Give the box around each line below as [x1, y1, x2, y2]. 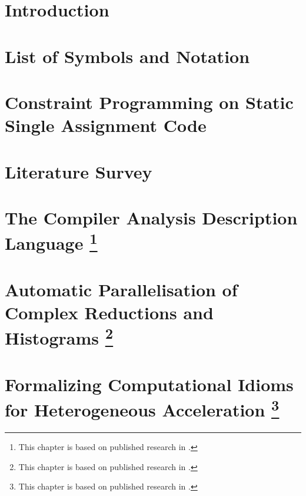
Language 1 [5, 229, 98, 255]
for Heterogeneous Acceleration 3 [5, 395, 280, 422]
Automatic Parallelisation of [5, 277, 238, 301]
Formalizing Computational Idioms [5, 372, 294, 396]
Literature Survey [5, 159, 152, 183]
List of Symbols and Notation [5, 44, 250, 68]
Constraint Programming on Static [5, 90, 294, 114]
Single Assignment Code [5, 113, 207, 137]
